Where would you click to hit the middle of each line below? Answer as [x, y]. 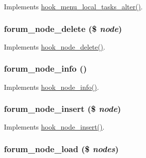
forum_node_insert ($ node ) [63, 109]
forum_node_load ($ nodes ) [61, 148]
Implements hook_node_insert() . [54, 127]
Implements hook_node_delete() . [55, 46]
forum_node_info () [45, 68]
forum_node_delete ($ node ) [63, 28]
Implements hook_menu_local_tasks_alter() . [73, 6]
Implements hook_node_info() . [52, 87]
